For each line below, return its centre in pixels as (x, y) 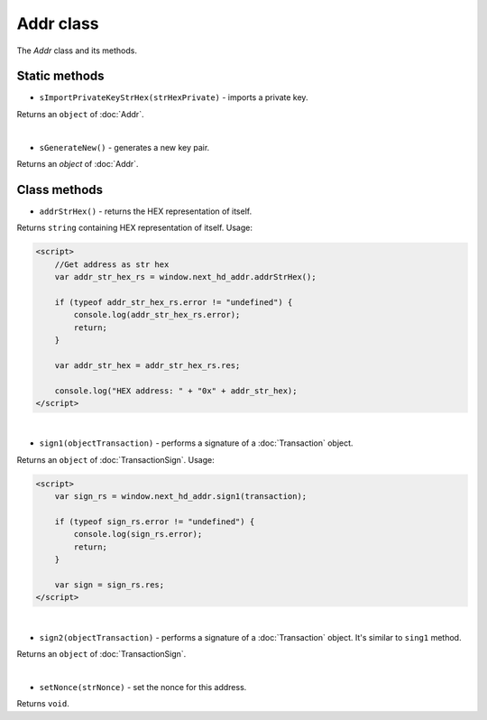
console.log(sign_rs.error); (138, 534)
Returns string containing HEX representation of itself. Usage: (134, 228)
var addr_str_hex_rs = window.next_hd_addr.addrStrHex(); (185, 277)
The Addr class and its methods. (77, 51)
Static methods (60, 76)
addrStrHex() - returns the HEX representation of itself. (146, 211)
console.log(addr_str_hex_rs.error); (157, 315)
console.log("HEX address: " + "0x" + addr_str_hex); (176, 391)
